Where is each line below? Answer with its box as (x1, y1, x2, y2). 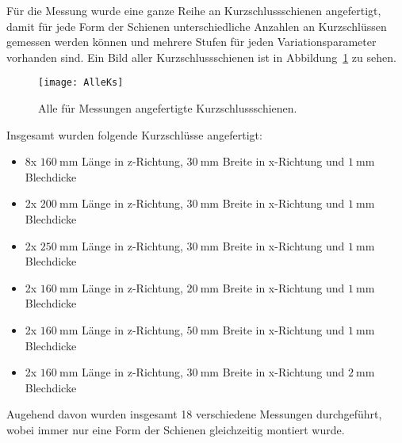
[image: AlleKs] (38, 77, 124, 89)
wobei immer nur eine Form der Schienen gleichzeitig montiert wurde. (6, 421, 345, 437)
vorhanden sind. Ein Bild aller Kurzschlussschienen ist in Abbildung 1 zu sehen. (6, 48, 396, 65)
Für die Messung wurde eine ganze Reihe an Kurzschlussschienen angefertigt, (6, 2, 381, 18)
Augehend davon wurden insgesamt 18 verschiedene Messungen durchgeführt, (6, 406, 382, 422)
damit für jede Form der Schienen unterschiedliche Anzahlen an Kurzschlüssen (6, 17, 387, 34)
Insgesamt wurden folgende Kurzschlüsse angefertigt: (6, 126, 262, 143)
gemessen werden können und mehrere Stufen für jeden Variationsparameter (6, 33, 377, 50)
